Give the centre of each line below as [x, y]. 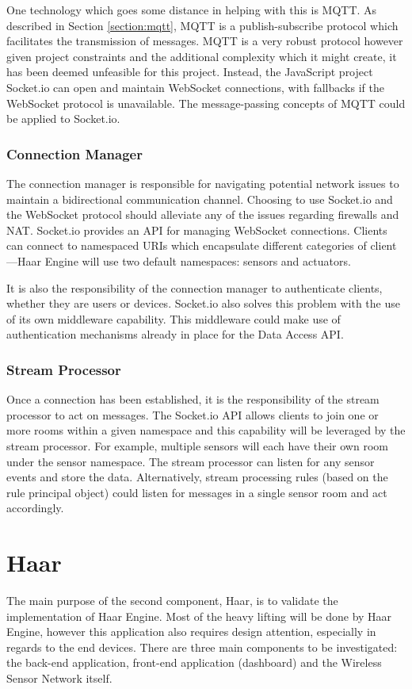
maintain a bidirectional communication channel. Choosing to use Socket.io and [200, 199]
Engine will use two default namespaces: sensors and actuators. [198, 260]
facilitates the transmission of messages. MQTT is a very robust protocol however [205, 41]
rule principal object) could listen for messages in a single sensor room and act [197, 492]
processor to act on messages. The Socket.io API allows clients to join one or [193, 414]
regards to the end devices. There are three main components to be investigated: [202, 647]
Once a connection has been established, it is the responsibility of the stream [193, 399]
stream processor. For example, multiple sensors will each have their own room [197, 445]
